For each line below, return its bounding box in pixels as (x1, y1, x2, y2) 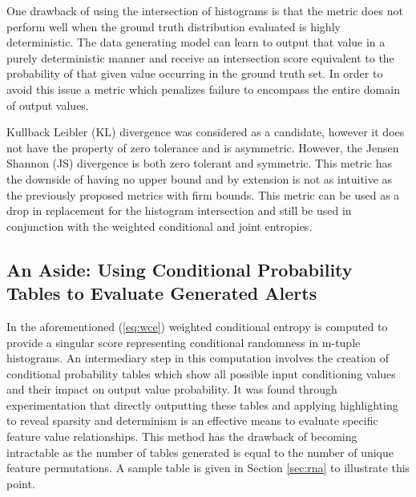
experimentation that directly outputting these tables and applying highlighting (6, 396, 398, 413)
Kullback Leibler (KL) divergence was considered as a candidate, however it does (6, 123, 405, 140)
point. (6, 475, 35, 491)
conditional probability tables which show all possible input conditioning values (6, 365, 396, 382)
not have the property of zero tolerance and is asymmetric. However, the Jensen (6, 139, 399, 156)
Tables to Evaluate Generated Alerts (6, 281, 317, 305)
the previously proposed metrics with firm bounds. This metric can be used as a (6, 186, 400, 203)
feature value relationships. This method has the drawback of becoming (6, 428, 357, 445)
